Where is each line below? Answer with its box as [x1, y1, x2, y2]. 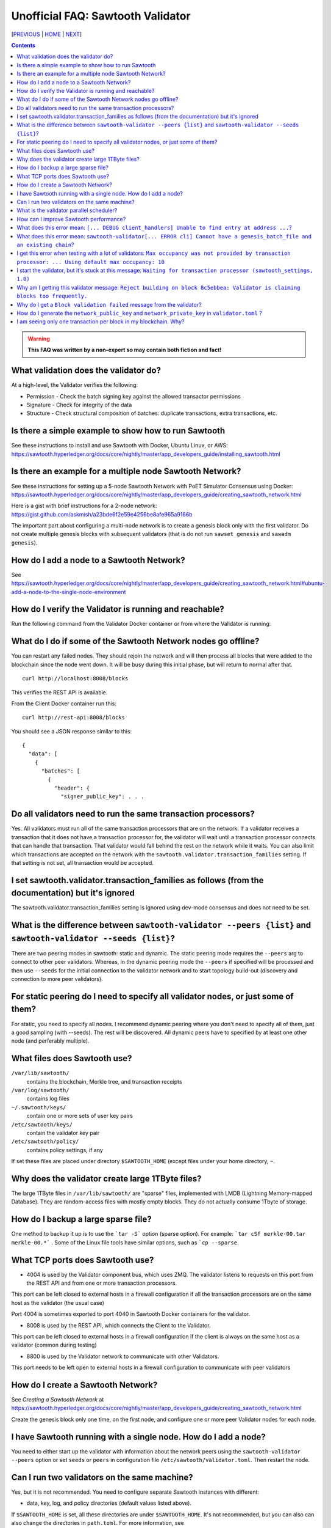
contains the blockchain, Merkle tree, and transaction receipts [26, 1078, 182, 1085]
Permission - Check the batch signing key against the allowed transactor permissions [26, 392, 241, 400]
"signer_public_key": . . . [60, 793, 144, 800]
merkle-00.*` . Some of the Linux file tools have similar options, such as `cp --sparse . [11, 1238, 239, 1246]
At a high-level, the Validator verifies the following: [11, 381, 138, 389]
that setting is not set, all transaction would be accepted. [11, 859, 154, 866]
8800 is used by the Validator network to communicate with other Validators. [26, 1353, 219, 1360]
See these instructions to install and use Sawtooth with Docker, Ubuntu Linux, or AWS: [11, 442, 228, 449]
